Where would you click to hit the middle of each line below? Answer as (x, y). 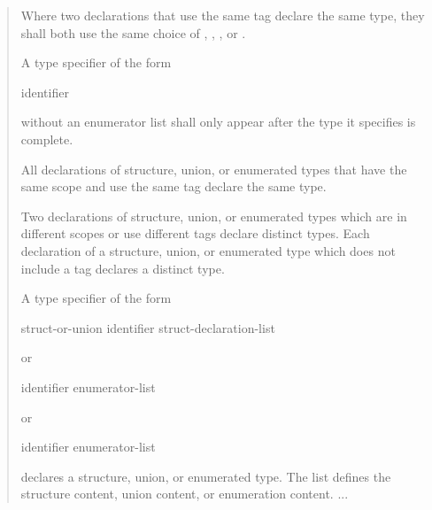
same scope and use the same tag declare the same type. (174, 186)
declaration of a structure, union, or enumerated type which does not (208, 250)
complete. (47, 139)
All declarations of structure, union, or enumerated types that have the (214, 169)
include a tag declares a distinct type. (123, 268)
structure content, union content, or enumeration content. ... (185, 494)
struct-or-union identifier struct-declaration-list (148, 327)
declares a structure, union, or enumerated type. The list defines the (206, 476)
